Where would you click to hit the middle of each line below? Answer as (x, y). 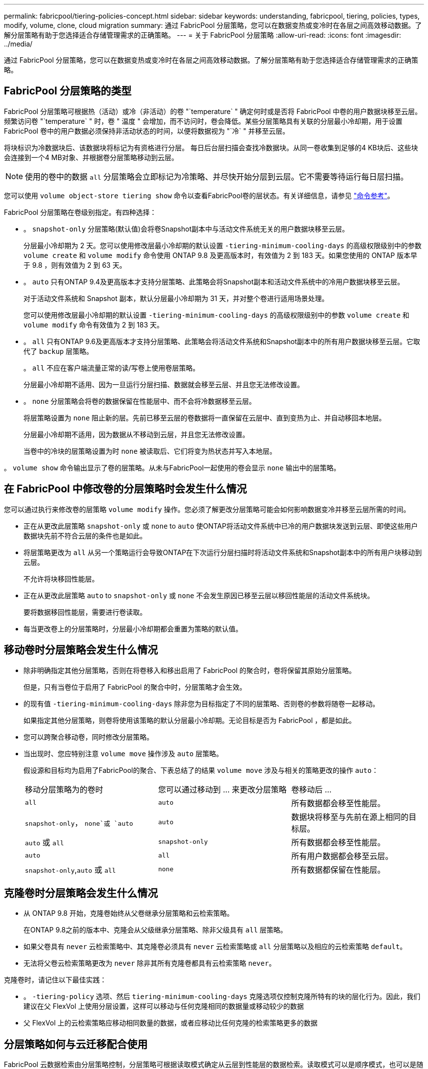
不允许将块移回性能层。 (61, 579)
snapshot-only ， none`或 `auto (79, 823)
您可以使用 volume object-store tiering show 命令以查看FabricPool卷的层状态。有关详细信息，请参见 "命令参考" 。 (199, 195)
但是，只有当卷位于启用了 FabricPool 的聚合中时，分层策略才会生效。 (135, 687)
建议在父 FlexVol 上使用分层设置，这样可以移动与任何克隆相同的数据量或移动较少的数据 (164, 1006)
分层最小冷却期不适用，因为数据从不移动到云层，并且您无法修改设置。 (136, 434)
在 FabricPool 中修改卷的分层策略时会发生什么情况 (125, 489)
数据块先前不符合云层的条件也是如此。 (85, 535)
